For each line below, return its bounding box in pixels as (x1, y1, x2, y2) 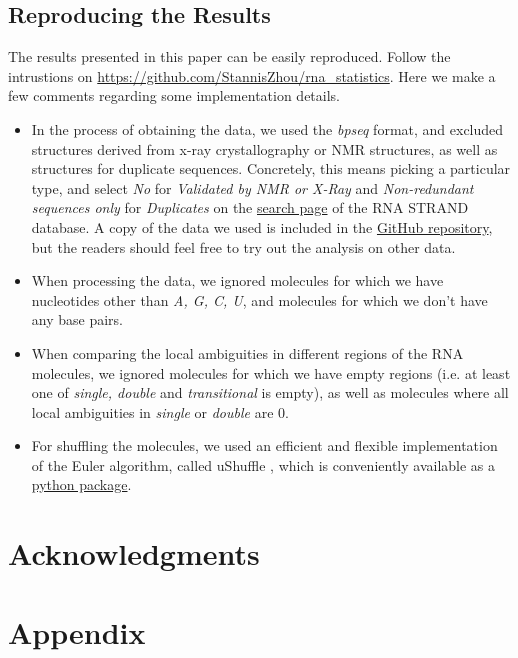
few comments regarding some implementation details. (8, 85, 340, 106)
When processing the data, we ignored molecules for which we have (31, 270, 444, 291)
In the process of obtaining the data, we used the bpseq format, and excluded (31, 118, 504, 139)
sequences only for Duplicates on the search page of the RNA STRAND (31, 197, 469, 218)
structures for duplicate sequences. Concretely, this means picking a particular (31, 158, 511, 179)
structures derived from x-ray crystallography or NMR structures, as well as (31, 138, 498, 159)
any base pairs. (31, 309, 123, 330)
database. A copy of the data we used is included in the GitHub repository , (31, 216, 493, 237)
